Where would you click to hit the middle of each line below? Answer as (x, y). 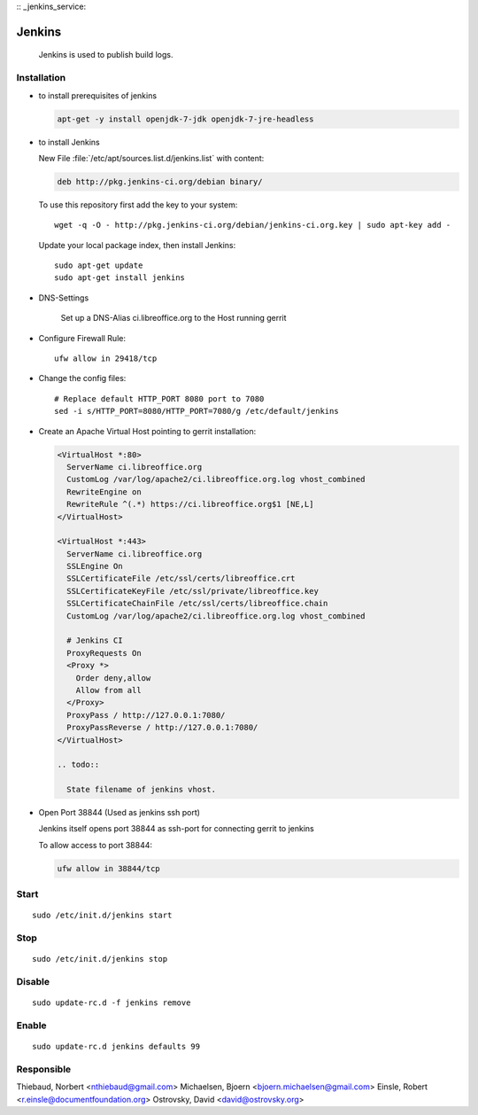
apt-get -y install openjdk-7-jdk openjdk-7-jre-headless (185, 119)
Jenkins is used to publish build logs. (106, 55)
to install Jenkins (69, 142)
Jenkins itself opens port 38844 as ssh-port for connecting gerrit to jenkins (176, 829)
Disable (33, 982)
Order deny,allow (113, 678)
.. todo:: (78, 765)
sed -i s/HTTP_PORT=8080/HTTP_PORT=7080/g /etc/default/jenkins (197, 411)
